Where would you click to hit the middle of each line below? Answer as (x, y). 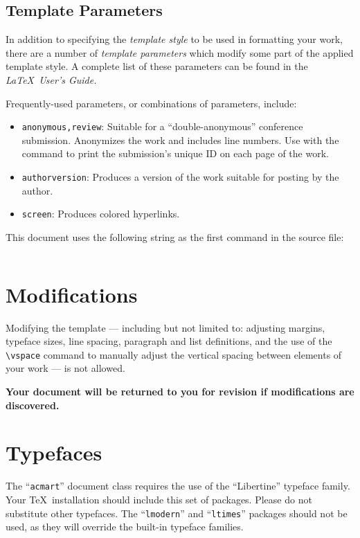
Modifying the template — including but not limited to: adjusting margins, (165, 327)
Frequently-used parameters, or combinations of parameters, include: (151, 103)
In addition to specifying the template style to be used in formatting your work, (174, 39)
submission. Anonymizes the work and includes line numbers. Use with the (180, 140)
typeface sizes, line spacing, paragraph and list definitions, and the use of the (169, 341)
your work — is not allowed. (65, 368)
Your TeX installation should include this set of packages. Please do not (159, 500)
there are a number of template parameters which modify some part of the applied (180, 52)
